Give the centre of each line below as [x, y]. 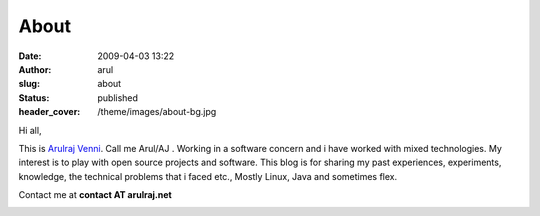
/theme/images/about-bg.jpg [157, 112]
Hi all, [30, 130]
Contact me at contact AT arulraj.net [95, 195]
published [118, 97]
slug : [29, 84]
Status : [34, 97]
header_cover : [49, 112]
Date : [30, 56]
